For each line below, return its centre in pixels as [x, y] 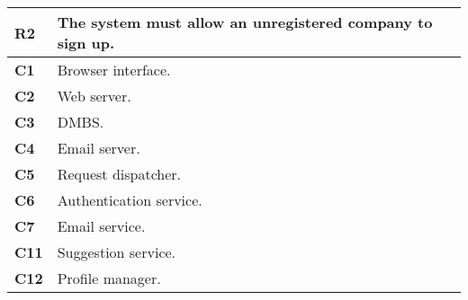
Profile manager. [109, 278]
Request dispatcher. [119, 174]
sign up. [86, 43]
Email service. [101, 226]
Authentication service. [130, 200]
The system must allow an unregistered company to [245, 22]
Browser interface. [114, 70]
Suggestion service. [117, 252]
